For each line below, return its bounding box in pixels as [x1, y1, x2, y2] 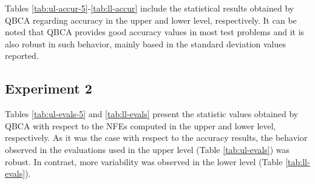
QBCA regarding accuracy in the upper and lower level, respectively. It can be [5, 13, 297, 26]
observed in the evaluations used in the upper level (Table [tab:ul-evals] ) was [5, 143, 290, 155]
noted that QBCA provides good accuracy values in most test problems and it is [5, 26, 305, 38]
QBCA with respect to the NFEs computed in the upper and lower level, [5, 119, 276, 132]
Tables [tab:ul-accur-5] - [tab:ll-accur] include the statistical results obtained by [5, 2, 294, 14]
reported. [5, 49, 39, 62]
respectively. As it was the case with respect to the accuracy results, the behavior [5, 131, 308, 144]
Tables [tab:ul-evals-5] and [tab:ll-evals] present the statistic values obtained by [5, 107, 299, 120]
